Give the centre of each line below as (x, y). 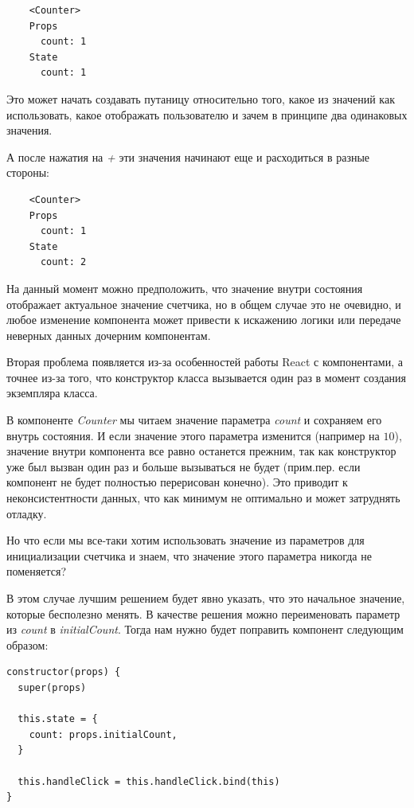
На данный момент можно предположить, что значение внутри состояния (185, 288)
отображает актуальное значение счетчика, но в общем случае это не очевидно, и (204, 304)
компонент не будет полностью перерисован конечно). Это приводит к (177, 482)
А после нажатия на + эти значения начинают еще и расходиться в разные (188, 156)
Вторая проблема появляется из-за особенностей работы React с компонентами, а (205, 362)
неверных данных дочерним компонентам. (109, 335)
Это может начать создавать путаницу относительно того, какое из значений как (201, 98)
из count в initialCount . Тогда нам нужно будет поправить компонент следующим (205, 629)
